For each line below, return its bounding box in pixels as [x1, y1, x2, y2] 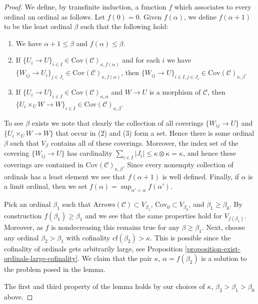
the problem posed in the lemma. [4, 264, 105, 274]
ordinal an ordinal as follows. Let [4, 11, 105, 22]
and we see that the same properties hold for [85, 210, 222, 220]
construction [4, 210, 42, 220]
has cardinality [67, 148, 112, 158]
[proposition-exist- [185, 243, 240, 253]
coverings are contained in [4, 159, 83, 169]
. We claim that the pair [77, 253, 152, 263]
